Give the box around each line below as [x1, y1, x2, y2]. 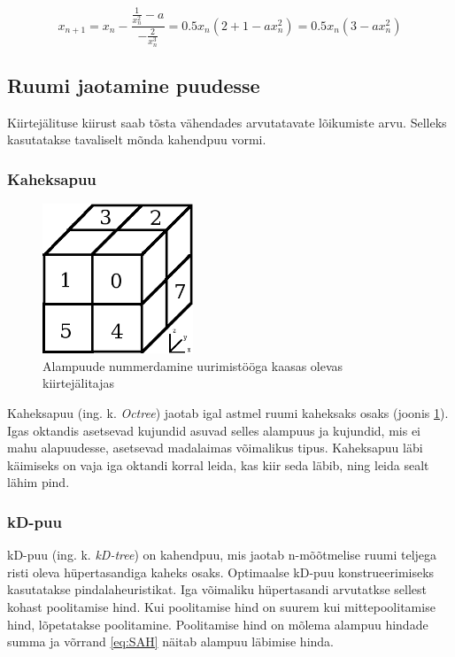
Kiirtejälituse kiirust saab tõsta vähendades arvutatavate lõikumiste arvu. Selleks [7, 112, 447, 131]
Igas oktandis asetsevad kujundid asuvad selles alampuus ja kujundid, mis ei [7, 421, 420, 439]
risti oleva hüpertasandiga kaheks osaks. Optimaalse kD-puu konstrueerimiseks [7, 562, 435, 581]
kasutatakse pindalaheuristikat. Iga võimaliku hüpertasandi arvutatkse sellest [7, 580, 427, 599]
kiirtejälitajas [42, 374, 115, 392]
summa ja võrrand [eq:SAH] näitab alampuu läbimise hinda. [7, 632, 334, 651]
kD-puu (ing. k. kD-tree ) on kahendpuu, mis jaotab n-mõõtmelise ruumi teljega [7, 545, 437, 564]
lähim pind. [7, 473, 70, 491]
